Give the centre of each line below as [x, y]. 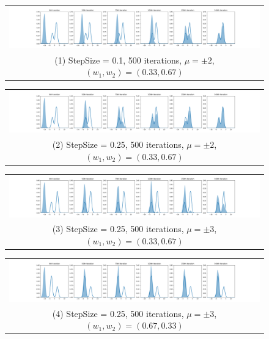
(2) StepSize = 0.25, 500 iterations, [118, 144]
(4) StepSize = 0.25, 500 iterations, [118, 313]
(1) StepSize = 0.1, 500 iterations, [118, 60]
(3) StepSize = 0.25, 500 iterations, [118, 229]
